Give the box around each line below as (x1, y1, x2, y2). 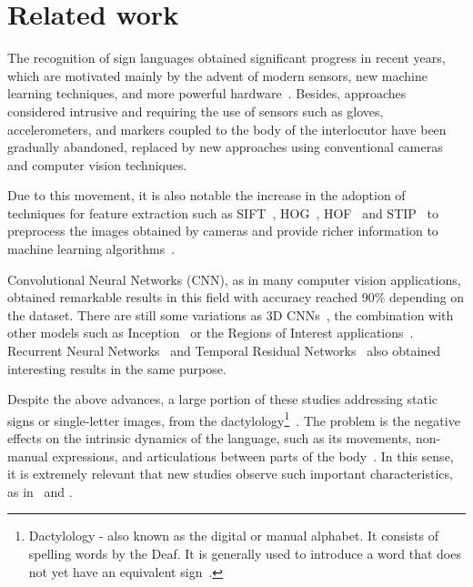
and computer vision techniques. (7, 155, 187, 174)
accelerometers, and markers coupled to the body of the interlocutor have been (7, 119, 447, 138)
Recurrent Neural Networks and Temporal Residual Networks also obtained (7, 341, 441, 360)
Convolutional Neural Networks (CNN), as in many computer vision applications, (7, 269, 461, 288)
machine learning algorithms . (7, 239, 176, 258)
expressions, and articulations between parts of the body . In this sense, (52, 446, 454, 465)
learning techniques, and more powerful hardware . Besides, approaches (7, 84, 407, 103)
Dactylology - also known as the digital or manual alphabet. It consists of (28, 526, 438, 545)
